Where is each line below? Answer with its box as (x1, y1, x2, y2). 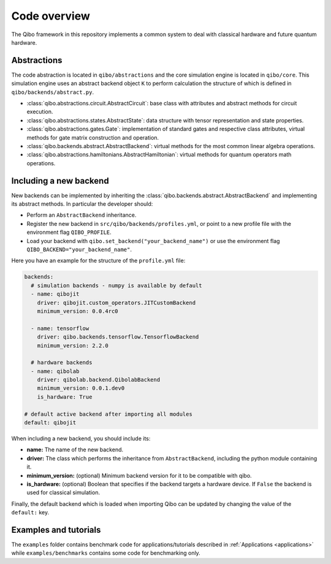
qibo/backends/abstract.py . (11, 88, 94, 96)
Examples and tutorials (11, 524, 101, 535)
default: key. (11, 509, 49, 516)
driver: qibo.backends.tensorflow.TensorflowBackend (37, 334, 199, 340)
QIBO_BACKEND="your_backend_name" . (26, 246, 132, 253)
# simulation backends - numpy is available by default (31, 282, 202, 289)
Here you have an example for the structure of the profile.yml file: (11, 257, 186, 265)
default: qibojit (24, 419, 77, 426)
